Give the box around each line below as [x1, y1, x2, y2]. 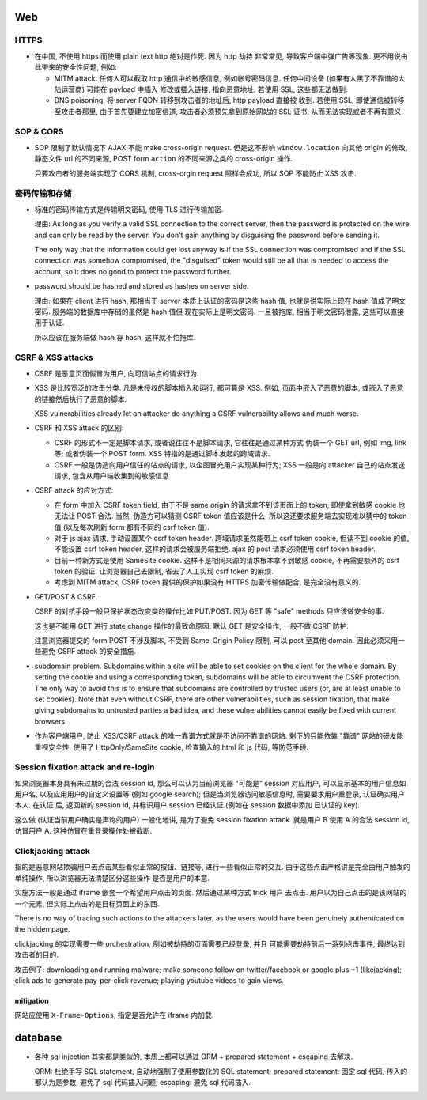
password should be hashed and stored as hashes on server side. [34, 282, 249, 291]
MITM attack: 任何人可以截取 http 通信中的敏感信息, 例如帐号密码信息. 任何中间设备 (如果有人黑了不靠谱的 [54, 74, 399, 83]
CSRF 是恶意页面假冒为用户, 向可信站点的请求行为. [34, 369, 199, 378]
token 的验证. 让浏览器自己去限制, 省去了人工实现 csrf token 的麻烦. [54, 566, 274, 576]
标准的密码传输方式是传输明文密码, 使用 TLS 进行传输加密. [34, 204, 224, 214]
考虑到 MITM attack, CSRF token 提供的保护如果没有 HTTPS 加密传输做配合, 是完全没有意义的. [54, 577, 361, 587]
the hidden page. [14, 924, 70, 934]
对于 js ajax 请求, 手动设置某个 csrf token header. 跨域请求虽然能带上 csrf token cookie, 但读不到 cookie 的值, [54, 533, 410, 542]
